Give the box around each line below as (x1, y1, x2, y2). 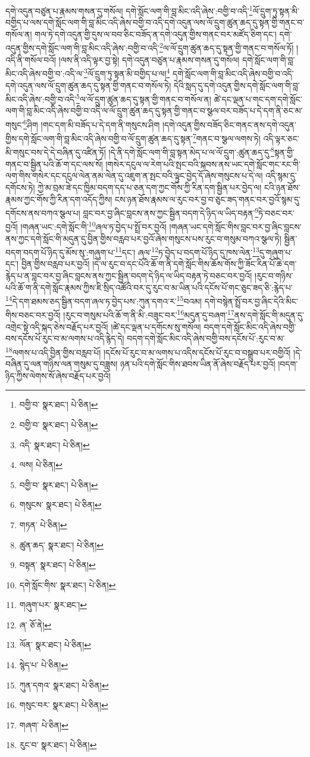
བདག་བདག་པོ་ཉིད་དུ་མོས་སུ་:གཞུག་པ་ (5, 246, 115, 258)
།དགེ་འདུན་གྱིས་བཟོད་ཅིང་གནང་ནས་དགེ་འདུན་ (162, 118, 296, 131)
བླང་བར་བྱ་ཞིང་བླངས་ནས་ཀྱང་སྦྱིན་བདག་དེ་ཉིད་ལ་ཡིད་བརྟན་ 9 (83, 205, 259, 219)
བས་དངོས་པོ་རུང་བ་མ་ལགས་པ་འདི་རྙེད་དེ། (5, 332, 124, 345)
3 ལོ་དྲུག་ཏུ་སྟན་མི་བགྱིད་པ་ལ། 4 (83, 66, 170, 79)
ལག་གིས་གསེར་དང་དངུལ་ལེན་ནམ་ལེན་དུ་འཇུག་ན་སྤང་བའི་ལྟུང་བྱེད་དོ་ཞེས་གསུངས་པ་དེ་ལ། (5, 169, 263, 182)
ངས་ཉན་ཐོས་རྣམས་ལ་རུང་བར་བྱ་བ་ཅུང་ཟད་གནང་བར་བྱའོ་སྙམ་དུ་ (115, 193, 301, 205)
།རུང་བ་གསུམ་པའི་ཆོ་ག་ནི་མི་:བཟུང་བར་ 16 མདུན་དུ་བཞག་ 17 (63, 307, 234, 321)
